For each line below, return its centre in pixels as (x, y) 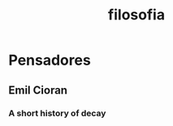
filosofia (136, 15)
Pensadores (50, 60)
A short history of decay (57, 113)
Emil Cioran (38, 90)
